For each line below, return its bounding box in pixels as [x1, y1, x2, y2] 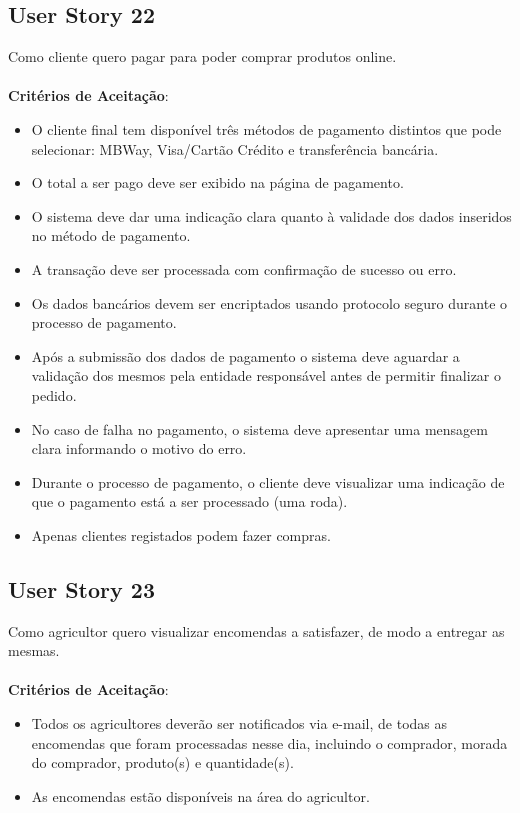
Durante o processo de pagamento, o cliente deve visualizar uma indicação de [31, 471, 505, 492]
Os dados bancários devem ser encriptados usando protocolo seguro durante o [31, 292, 508, 313]
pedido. [31, 384, 77, 405]
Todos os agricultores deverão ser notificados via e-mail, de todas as [31, 713, 448, 734]
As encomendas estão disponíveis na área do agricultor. [31, 785, 370, 806]
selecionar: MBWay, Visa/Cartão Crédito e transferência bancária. [31, 138, 439, 159]
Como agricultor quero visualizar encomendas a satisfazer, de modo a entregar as [8, 620, 505, 641]
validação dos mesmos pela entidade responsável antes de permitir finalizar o [31, 365, 501, 386]
